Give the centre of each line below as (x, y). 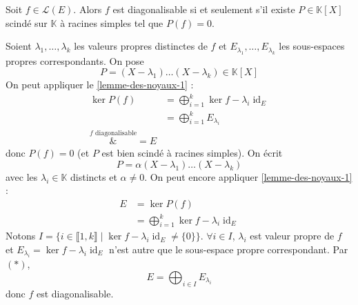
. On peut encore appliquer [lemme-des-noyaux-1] (248, 176)
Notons (21, 236)
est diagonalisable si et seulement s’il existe (204, 9)
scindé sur (27, 22)
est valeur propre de (292, 236)
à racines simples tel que (112, 22)
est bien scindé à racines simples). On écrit (192, 153)
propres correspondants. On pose (75, 60)
